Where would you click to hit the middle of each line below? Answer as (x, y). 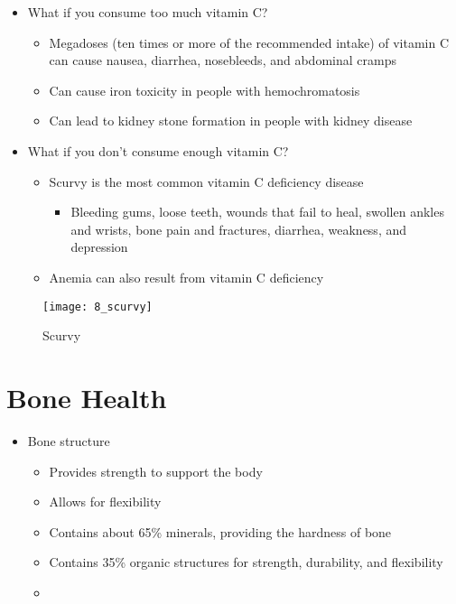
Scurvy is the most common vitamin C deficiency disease (206, 181)
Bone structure (69, 440)
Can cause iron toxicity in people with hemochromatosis (205, 90)
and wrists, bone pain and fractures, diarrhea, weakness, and (239, 229)
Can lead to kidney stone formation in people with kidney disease (231, 121)
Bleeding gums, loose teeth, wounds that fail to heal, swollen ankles (257, 212)
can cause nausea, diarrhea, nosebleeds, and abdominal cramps (223, 60)
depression (99, 247)
